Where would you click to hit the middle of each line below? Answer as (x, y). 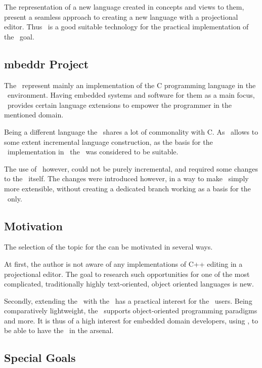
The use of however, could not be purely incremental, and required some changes (131, 168)
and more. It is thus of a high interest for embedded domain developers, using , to (131, 320)
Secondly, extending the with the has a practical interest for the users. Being (128, 300)
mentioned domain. (34, 115)
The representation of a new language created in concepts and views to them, (124, 7)
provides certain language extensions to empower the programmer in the (120, 105)
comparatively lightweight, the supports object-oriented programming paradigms (131, 311)
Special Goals (40, 358)
